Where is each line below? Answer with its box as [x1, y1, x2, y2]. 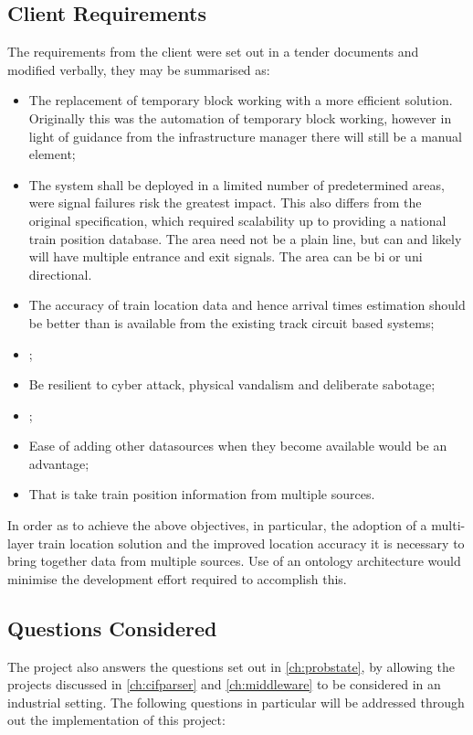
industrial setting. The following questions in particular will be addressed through [7, 692, 465, 711]
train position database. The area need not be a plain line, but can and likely [28, 229, 462, 248]
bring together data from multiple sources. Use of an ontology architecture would [7, 551, 461, 570]
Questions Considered [7, 613, 217, 642]
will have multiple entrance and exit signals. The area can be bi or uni [28, 247, 423, 266]
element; [28, 144, 76, 164]
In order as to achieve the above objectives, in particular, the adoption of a [7, 516, 427, 535]
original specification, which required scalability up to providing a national [28, 210, 447, 229]
